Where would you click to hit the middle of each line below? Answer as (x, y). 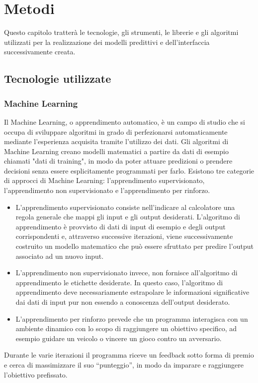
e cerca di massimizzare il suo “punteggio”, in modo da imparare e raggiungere (124, 364)
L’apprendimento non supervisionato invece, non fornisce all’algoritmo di (127, 273)
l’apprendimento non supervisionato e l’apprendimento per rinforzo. (107, 190)
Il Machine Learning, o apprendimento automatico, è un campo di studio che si (125, 121)
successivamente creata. (40, 52)
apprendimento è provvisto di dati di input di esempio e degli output (121, 226)
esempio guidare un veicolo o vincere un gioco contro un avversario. (119, 338)
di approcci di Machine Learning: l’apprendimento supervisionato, (104, 180)
